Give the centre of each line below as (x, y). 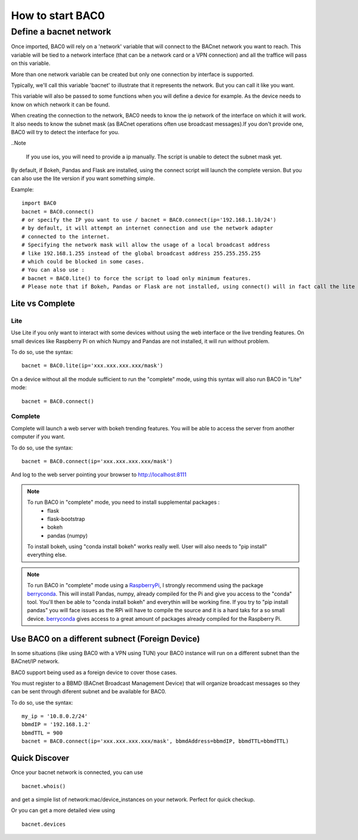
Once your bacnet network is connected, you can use (77, 773)
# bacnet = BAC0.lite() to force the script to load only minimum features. (137, 278)
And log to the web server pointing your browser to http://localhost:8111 (99, 475)
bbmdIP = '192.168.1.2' (56, 725)
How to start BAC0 (58, 16)
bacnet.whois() (44, 786)
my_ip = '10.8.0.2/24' (55, 716)
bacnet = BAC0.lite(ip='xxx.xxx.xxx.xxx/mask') (92, 366)
